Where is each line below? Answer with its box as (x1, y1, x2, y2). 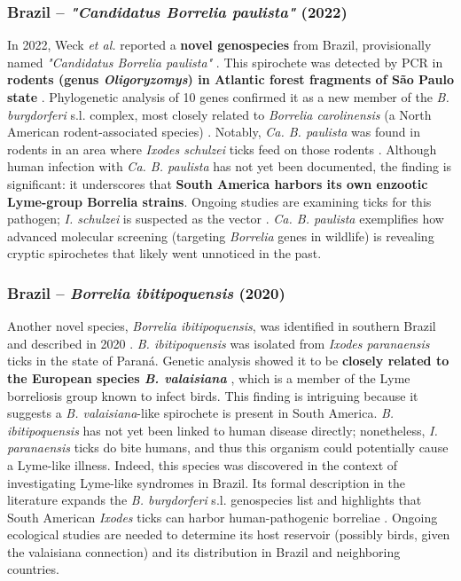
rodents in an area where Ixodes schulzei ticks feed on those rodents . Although (7, 139, 437, 158)
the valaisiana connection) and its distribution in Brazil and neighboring (7, 542, 401, 561)
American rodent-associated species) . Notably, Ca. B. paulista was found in (7, 122, 420, 141)
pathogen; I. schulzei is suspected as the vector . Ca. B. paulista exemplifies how (7, 209, 444, 228)
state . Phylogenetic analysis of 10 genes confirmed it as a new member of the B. (7, 88, 449, 106)
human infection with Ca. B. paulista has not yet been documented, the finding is (7, 157, 452, 176)
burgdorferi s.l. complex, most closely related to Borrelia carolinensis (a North (7, 105, 432, 123)
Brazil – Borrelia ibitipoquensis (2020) (7, 281, 285, 303)
